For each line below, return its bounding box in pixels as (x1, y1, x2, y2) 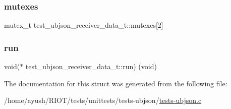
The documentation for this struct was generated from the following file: (4, 78, 227, 88)
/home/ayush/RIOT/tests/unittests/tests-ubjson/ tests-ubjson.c (4, 95, 202, 105)
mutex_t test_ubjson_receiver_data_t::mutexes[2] (4, 20, 163, 30)
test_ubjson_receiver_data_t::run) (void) (25, 61, 157, 72)
